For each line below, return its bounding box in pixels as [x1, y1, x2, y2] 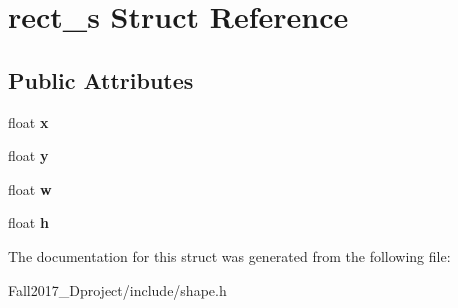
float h [8, 212, 49, 233]
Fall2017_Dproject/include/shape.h [8, 279, 227, 300]
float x [8, 111, 49, 132]
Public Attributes [8, 64, 194, 95]
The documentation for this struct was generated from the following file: [8, 245, 451, 266]
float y [8, 145, 49, 166]
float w [8, 178, 52, 199]
